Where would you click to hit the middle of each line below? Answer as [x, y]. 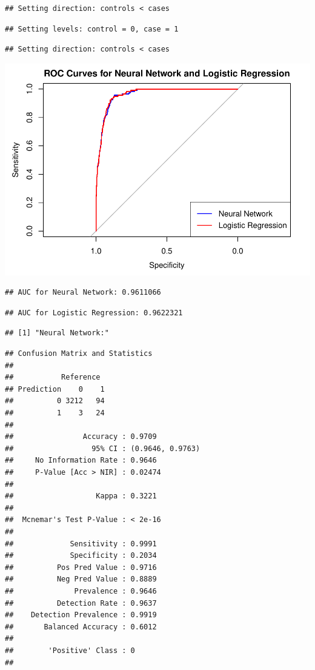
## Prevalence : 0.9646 [81, 591]
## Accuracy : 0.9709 [81, 437]
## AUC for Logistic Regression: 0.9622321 [94, 313]
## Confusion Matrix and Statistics [79, 354]
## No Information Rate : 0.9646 [81, 461]
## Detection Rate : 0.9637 [81, 603]
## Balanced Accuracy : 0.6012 [81, 627]
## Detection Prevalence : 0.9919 [81, 615]
